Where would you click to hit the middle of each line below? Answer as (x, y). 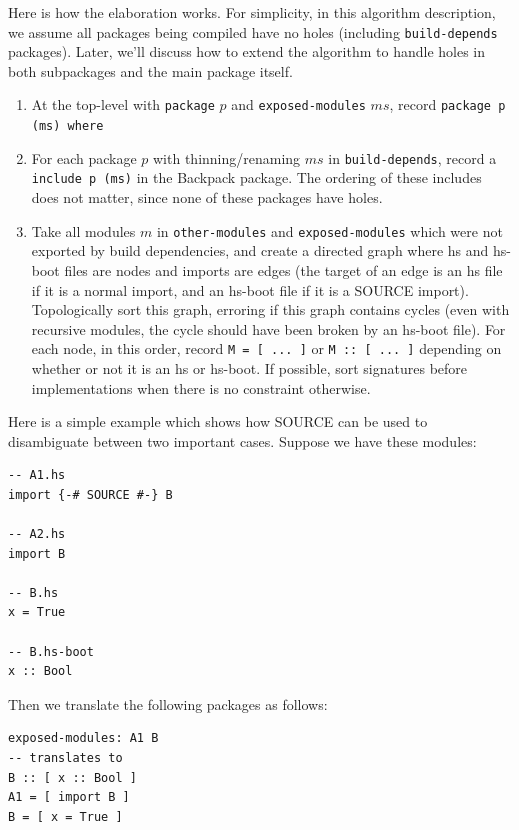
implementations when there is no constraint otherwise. (201, 387)
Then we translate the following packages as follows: (168, 703)
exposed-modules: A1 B (83, 738)
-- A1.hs (37, 475)
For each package (84, 157)
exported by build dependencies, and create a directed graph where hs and (260, 250)
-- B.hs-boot (51, 651)
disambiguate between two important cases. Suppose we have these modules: (242, 440)
